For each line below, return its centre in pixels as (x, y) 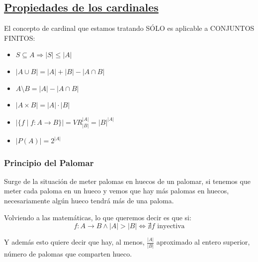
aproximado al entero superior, (203, 242)
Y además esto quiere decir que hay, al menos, (74, 242)
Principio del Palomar (49, 162)
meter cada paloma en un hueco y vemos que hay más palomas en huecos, (117, 191)
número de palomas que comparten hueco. (68, 253)
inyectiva (171, 226)
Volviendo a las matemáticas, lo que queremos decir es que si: (98, 217)
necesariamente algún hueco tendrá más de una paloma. (89, 200)
